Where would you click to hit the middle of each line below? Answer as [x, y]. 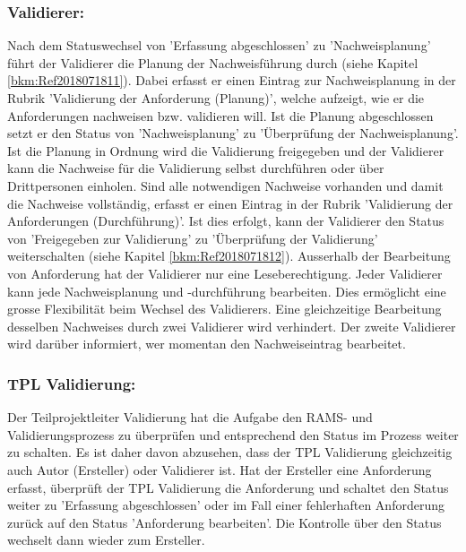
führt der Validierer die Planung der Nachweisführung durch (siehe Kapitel [213, 62]
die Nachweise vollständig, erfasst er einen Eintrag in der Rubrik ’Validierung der [230, 203]
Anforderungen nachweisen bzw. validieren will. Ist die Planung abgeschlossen [220, 115]
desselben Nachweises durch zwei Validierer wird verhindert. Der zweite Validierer [232, 326]
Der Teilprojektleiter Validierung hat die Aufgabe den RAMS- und [190, 417]
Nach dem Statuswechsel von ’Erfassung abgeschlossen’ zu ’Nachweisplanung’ [219, 45]
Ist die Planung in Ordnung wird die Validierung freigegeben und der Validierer [226, 150]
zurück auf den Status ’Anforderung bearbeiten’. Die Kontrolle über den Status [224, 522]
